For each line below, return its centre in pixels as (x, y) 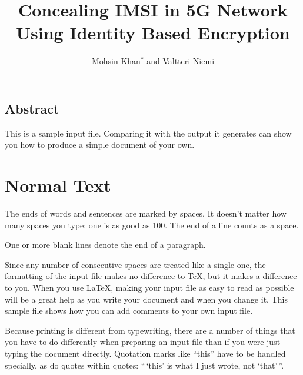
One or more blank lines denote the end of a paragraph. (105, 245)
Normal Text (58, 185)
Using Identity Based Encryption (153, 33)
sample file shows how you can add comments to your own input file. (129, 311)
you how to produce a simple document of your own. (100, 145)
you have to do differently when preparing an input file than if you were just (143, 342)
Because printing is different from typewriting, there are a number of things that (150, 330)
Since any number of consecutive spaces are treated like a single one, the (135, 264)
